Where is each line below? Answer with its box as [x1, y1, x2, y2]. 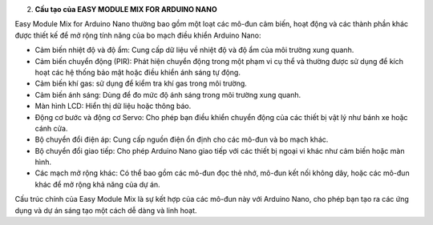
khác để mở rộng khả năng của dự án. [34, 179, 160, 189]
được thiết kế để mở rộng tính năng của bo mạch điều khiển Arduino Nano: [14, 30, 261, 40]
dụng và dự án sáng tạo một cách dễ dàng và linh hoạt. [14, 205, 197, 215]
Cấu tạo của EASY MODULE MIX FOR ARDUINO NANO [34, 5, 217, 14]
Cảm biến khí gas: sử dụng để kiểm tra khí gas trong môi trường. [34, 78, 248, 88]
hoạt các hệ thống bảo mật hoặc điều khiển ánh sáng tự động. [34, 67, 241, 77]
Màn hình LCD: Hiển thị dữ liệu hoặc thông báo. [34, 101, 192, 111]
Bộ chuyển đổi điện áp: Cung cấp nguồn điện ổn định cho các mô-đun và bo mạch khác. [34, 135, 329, 144]
